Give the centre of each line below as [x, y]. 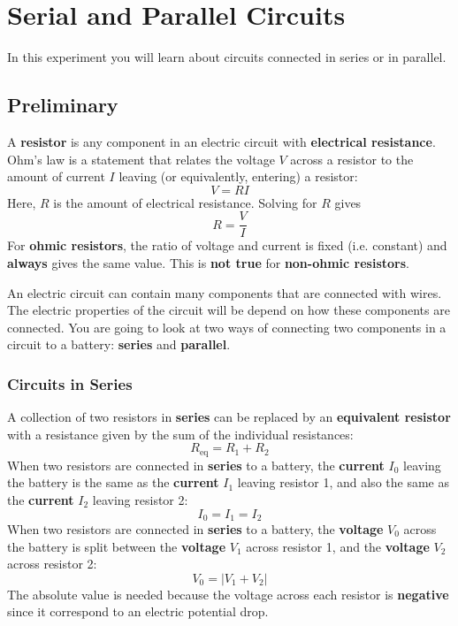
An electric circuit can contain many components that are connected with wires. [225, 292]
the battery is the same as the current [113, 482]
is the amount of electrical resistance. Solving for [185, 202]
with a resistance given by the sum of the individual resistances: [180, 434]
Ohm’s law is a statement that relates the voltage [141, 159]
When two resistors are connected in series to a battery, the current [196, 465]
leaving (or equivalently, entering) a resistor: [238, 176]
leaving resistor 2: [140, 499]
